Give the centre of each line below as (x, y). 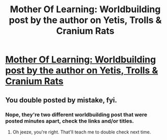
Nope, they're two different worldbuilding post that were (76, 115)
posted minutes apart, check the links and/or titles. (70, 121)
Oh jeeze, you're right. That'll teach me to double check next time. (82, 132)
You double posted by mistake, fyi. (61, 100)
